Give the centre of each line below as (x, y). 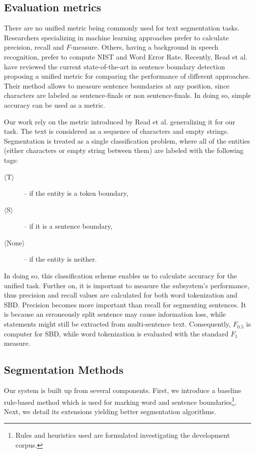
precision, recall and (34, 47)
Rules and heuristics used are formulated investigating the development (123, 435)
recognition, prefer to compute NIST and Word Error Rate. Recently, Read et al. (126, 56)
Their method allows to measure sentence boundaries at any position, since (117, 85)
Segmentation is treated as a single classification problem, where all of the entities (127, 140)
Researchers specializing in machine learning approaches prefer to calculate (116, 37)
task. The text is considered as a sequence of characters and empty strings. (116, 131)
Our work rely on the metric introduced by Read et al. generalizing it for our (120, 121)
